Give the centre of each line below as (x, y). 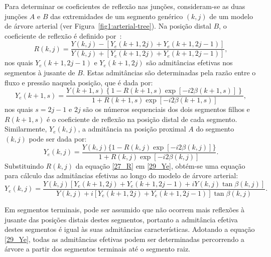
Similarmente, (26, 129)
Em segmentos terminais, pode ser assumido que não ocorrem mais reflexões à (125, 209)
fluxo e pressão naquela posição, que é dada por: (79, 82)
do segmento (215, 129)
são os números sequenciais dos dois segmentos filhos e (166, 109)
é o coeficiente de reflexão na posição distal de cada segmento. (142, 119)
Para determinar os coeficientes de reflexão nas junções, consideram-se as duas (125, 6)
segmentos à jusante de (40, 73)
